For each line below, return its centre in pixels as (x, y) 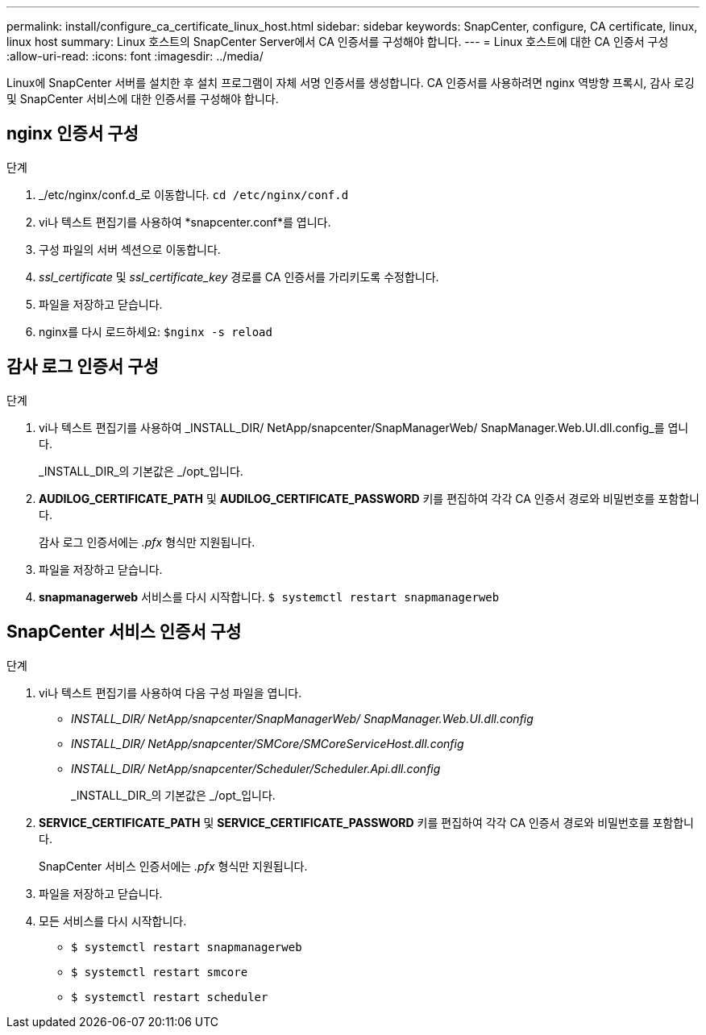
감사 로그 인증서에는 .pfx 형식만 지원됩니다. (147, 542)
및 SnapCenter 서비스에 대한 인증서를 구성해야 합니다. (143, 99)
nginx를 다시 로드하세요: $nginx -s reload (156, 331)
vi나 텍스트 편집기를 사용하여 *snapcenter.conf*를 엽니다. (185, 222)
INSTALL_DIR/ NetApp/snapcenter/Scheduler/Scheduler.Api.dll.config (256, 768)
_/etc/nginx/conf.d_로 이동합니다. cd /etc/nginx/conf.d (194, 194)
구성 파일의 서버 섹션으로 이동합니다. (130, 249)
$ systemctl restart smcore (160, 972)
